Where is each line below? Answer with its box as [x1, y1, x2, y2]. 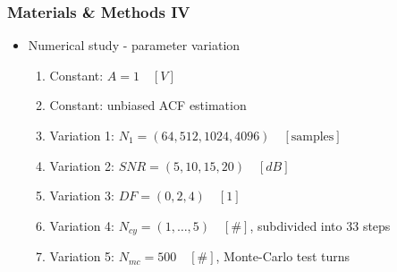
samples [291, 131, 334, 143]
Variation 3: [49, 186, 114, 205]
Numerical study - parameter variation [28, 36, 241, 55]
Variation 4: [49, 216, 114, 234]
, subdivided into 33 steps [249, 216, 391, 234]
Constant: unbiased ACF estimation [49, 96, 247, 115]
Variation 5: [49, 247, 114, 266]
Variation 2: [49, 156, 114, 174]
